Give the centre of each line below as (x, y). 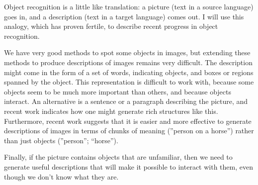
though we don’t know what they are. (61, 176)
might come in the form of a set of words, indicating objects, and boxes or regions (129, 72)
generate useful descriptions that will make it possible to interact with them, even (129, 166)
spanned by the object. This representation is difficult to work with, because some (129, 82)
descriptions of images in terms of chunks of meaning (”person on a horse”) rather (129, 131)
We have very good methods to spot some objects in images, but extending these (127, 52)
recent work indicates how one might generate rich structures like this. (111, 111)
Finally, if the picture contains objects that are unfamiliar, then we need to (118, 157)
